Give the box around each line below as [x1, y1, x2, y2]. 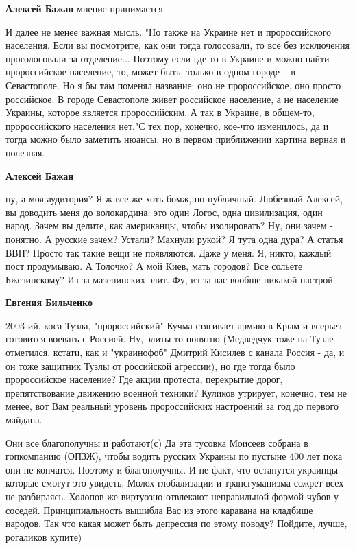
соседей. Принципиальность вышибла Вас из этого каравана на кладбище [5, 502, 313, 517]
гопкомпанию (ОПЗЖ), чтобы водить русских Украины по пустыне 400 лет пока [5, 449, 343, 463]
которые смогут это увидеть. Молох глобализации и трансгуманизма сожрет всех [5, 476, 344, 490]
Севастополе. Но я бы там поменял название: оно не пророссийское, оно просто [5, 78, 341, 92]
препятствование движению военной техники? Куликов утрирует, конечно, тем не [5, 385, 347, 399]
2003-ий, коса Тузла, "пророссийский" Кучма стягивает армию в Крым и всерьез [5, 318, 342, 332]
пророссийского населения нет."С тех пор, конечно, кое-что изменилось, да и [5, 118, 329, 132]
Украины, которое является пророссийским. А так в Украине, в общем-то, [5, 105, 315, 119]
